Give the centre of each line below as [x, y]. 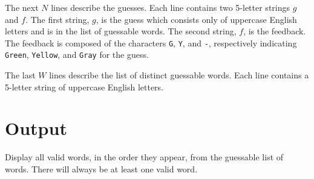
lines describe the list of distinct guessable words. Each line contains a [179, 75]
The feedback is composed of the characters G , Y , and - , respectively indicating [151, 42]
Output [36, 128]
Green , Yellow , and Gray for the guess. [77, 55]
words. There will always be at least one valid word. [101, 169]
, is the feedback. [275, 31]
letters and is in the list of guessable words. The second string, [121, 31]
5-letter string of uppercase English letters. [84, 86]
